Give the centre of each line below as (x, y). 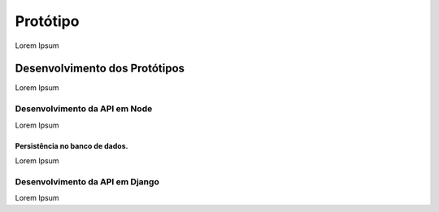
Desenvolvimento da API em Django (87, 181)
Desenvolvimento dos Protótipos (100, 69)
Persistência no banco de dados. (72, 145)
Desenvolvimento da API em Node (84, 109)
